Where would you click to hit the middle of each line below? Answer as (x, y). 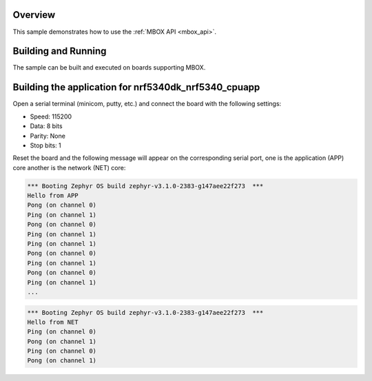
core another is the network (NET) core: (69, 167)
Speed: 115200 (51, 116)
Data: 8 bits (46, 126)
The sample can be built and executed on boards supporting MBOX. (109, 68)
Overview (34, 15)
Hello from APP (53, 196)
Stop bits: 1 (45, 145)
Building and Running (60, 51)
